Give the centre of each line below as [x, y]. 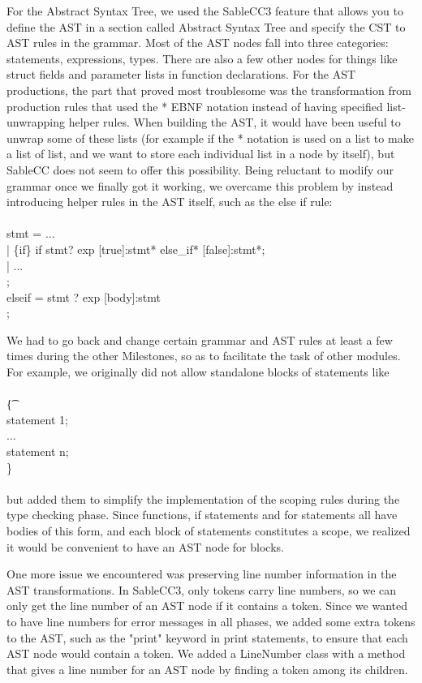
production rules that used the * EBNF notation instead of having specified [195, 106]
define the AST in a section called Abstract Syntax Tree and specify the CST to [206, 26]
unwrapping [36, 122]
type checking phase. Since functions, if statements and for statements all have [202, 515]
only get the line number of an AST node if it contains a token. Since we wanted [207, 606]
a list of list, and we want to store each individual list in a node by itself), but [201, 154]
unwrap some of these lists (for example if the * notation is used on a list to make [210, 137]
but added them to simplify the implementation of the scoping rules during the [203, 498]
